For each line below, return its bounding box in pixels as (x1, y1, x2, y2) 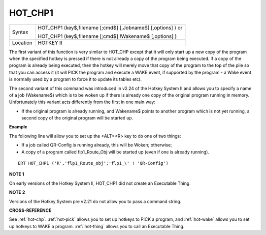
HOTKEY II (37, 39, 63, 46)
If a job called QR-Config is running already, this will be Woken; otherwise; (21, 142, 172, 148)
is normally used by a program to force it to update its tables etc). (9, 76, 142, 82)
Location (12, 39, 33, 46)
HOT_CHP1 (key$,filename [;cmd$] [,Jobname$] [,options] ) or (37, 24, 183, 31)
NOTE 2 (9, 189, 25, 195)
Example (9, 124, 28, 130)
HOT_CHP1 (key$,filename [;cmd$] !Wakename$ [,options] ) (37, 32, 177, 39)
